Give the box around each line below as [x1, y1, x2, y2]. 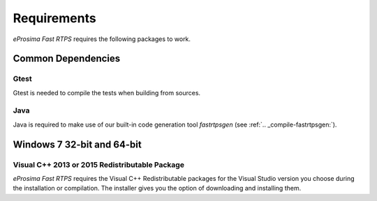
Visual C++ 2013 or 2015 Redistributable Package [13, 160, 185, 170]
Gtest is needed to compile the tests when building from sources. [13, 88, 201, 97]
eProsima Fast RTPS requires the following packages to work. [13, 35, 191, 43]
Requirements [13, 10, 97, 26]
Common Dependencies [13, 53, 121, 65]
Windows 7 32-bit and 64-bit [13, 138, 142, 150]
